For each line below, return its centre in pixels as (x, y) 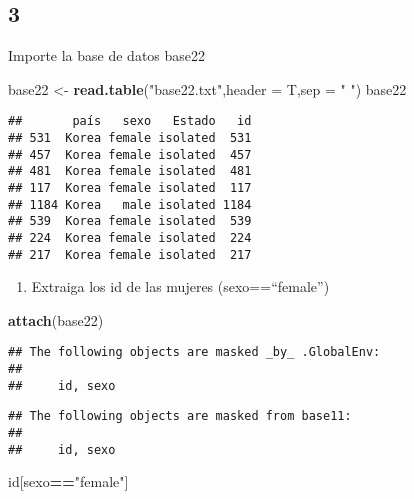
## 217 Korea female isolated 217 (130, 254)
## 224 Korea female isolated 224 (130, 237)
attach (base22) (56, 319)
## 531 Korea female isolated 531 (130, 138)
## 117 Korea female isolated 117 (130, 188)
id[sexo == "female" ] (68, 481)
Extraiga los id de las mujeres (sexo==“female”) (180, 286)
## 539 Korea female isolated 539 (130, 221)
